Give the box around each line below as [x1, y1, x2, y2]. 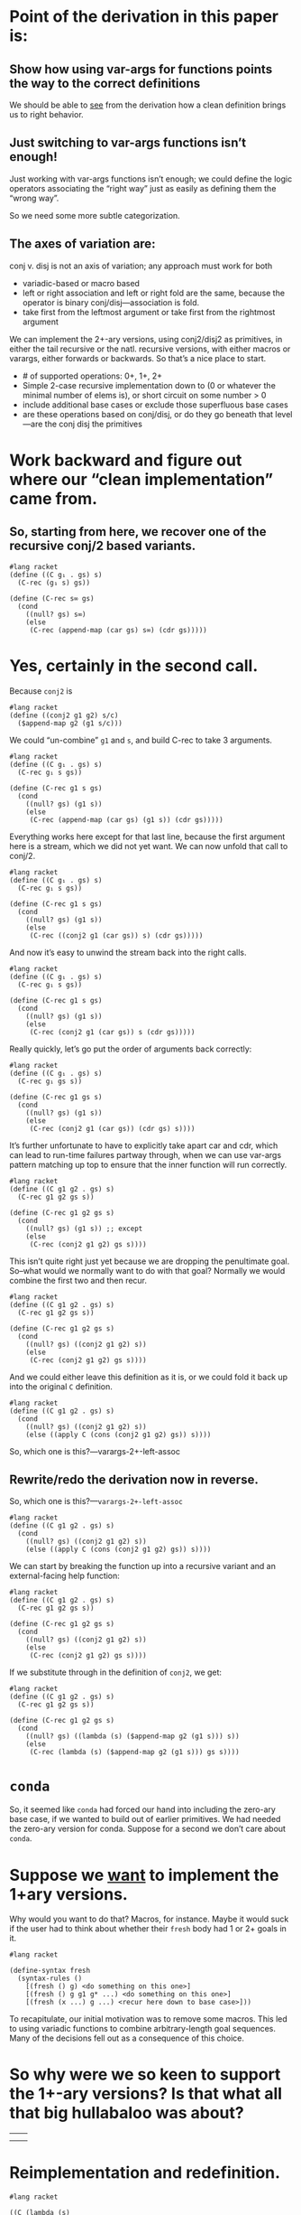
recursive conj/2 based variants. [9, 538, 196, 554]
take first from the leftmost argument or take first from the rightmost [22, 306, 276, 317]
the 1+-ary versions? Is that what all [9, 2084, 282, 2104]
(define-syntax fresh [9, 1967, 91, 1976]
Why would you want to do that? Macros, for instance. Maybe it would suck [9, 1913, 289, 1925]
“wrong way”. [9, 192, 59, 203]
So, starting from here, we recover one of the [9, 524, 267, 539]
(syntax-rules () [17, 1974, 83, 1984]
